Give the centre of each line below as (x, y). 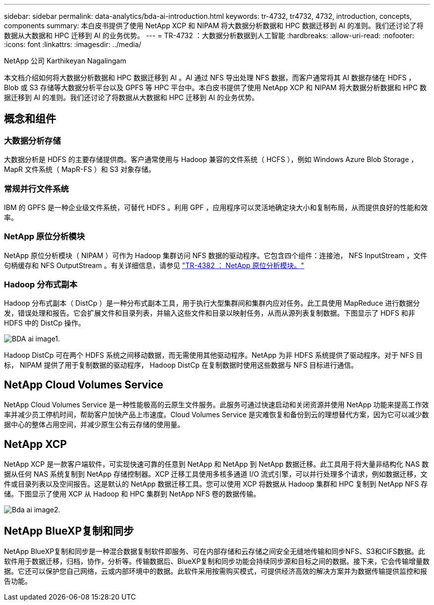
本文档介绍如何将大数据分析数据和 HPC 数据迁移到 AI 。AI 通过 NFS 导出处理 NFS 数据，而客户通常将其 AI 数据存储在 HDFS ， (210, 78)
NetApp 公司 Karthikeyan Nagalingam (65, 61)
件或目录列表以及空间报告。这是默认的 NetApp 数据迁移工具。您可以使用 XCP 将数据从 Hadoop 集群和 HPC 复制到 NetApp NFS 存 (216, 484)
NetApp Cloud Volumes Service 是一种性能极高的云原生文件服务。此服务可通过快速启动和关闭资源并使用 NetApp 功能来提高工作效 (217, 405)
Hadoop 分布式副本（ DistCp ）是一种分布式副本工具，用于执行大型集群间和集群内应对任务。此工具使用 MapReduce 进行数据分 (212, 303)
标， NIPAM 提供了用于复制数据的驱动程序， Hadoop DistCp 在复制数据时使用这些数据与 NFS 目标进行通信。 (181, 365)
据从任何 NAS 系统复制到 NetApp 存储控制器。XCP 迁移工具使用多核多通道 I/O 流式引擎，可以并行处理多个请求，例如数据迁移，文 (216, 474)
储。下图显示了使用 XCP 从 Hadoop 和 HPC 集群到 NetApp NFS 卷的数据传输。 (132, 494)
